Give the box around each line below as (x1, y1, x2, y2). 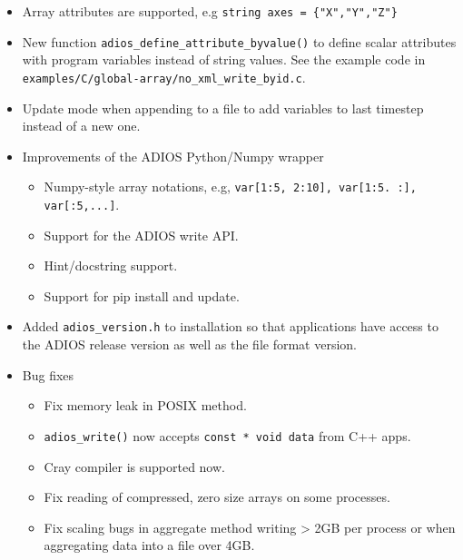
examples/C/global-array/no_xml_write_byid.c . (22, 67, 306, 86)
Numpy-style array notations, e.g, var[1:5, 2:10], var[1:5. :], (44, 177, 417, 196)
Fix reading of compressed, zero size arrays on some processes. (44, 487, 390, 506)
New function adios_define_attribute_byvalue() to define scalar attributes (22, 32, 457, 51)
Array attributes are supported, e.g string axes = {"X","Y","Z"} (22, 2, 398, 20)
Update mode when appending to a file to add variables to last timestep (22, 98, 424, 117)
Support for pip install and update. (44, 286, 240, 305)
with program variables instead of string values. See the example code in (22, 50, 426, 69)
